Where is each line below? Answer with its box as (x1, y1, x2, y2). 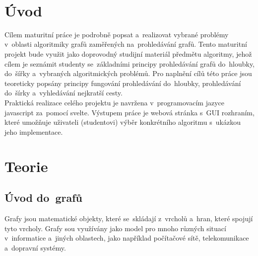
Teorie (4, 156, 48, 176)
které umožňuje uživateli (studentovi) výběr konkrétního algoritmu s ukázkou (4, 117, 241, 127)
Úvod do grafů (4, 190, 82, 205)
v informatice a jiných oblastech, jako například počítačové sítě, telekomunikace (4, 233, 249, 243)
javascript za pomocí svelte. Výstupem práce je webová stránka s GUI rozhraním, (4, 107, 255, 117)
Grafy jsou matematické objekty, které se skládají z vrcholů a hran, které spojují (4, 213, 253, 223)
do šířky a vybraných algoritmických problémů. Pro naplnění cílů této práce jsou (4, 68, 252, 79)
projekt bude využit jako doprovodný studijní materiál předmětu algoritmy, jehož (4, 49, 252, 59)
